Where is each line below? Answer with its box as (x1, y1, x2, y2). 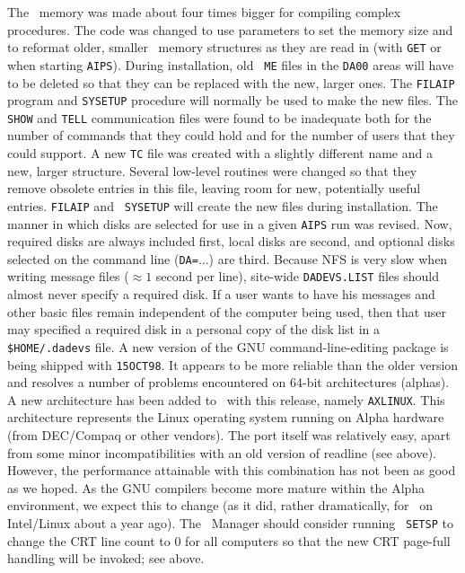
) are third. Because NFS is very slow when (208, 249, 448, 268)
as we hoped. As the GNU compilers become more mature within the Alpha (7, 478, 426, 497)
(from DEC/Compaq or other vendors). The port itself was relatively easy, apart (7, 426, 451, 445)
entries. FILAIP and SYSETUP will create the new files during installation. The (7, 196, 438, 215)
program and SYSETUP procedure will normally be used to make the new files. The (7, 91, 458, 110)
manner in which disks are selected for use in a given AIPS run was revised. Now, (7, 214, 452, 233)
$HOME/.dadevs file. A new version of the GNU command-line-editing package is (7, 337, 449, 356)
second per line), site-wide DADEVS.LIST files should (155, 267, 439, 286)
